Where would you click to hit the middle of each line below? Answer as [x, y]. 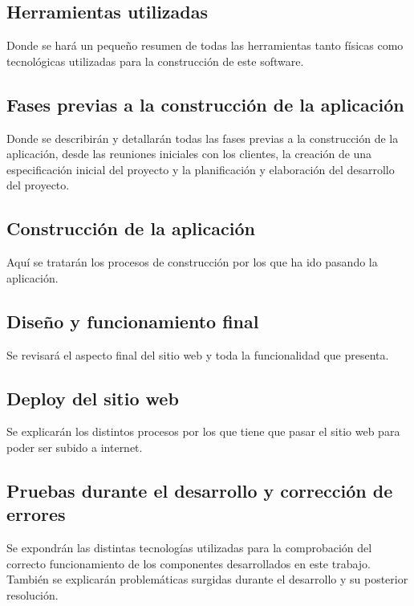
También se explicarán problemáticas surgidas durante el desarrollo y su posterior [207, 579]
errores [36, 514]
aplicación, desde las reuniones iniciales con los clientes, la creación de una [189, 154]
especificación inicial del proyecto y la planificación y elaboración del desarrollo [201, 169]
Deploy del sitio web [93, 398]
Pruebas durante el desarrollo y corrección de [200, 490]
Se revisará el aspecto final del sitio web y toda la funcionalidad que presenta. [198, 354]
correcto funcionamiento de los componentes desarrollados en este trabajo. [189, 563]
